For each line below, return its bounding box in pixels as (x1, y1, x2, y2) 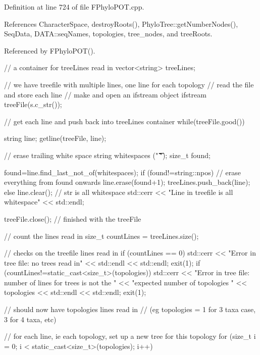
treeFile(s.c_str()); (4, 99, 62, 110)
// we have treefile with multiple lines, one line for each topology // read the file (4, 79, 254, 89)
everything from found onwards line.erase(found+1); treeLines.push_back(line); (4, 177, 250, 187)
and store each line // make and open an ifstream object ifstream (4, 89, 206, 99)
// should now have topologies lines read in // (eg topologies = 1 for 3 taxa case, (4, 304, 256, 315)
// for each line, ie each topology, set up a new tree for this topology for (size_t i (4, 331, 256, 341)
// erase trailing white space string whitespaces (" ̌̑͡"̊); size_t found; (4, 149, 211, 160)
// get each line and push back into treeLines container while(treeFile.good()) (4, 116, 245, 126)
